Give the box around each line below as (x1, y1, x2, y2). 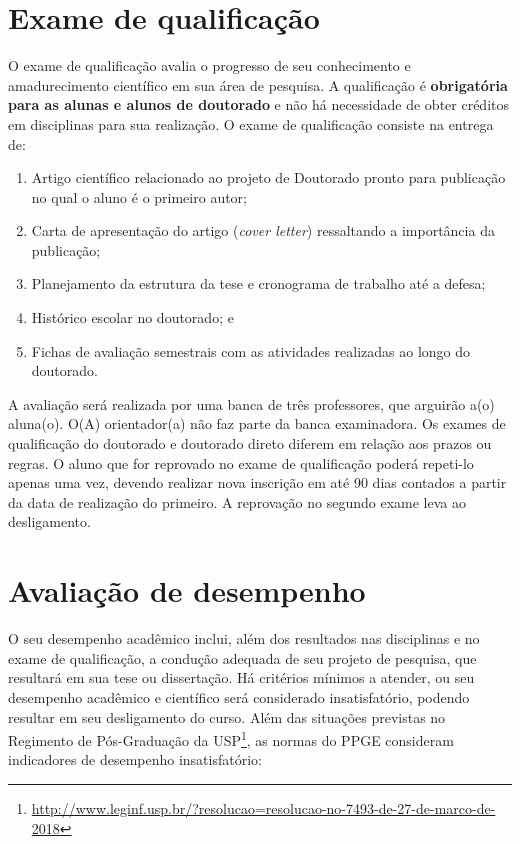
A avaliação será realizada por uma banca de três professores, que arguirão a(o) (8, 393, 495, 414)
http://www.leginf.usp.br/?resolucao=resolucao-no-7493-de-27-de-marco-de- (31, 797, 496, 818)
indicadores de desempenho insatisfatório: (8, 749, 262, 770)
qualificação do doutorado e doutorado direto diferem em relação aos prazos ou (8, 433, 492, 454)
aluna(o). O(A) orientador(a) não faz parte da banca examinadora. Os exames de (8, 413, 506, 434)
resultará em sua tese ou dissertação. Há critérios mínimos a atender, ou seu (8, 667, 475, 688)
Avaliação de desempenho (8, 570, 366, 611)
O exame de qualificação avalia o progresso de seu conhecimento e (8, 55, 411, 76)
